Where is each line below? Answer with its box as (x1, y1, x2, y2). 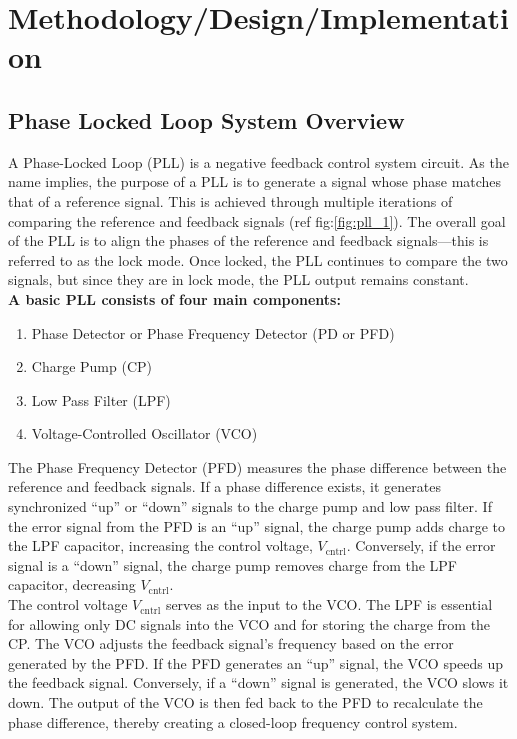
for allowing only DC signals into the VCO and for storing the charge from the (8, 613, 491, 634)
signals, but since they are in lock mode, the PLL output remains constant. (8, 269, 469, 290)
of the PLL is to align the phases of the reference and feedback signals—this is (8, 230, 489, 251)
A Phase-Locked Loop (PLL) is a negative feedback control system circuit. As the (8, 151, 509, 172)
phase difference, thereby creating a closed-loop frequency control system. (8, 711, 458, 732)
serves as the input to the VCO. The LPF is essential (165, 594, 493, 615)
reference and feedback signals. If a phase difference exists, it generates (8, 476, 442, 497)
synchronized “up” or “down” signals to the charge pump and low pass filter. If (8, 496, 492, 517)
